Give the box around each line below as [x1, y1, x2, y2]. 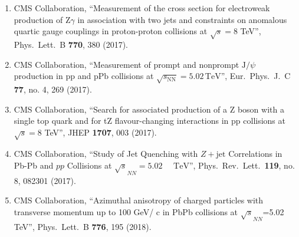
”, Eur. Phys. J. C [221, 70, 291, 82]
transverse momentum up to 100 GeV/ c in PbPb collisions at [14, 205, 238, 218]
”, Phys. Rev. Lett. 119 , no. [189, 159, 295, 172]
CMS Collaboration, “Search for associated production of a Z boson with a [14, 103, 284, 115]
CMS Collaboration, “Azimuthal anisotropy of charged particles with [14, 194, 264, 206]
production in [14, 70, 63, 82]
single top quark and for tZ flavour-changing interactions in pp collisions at [14, 114, 285, 127]
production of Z [14, 13, 71, 25]
